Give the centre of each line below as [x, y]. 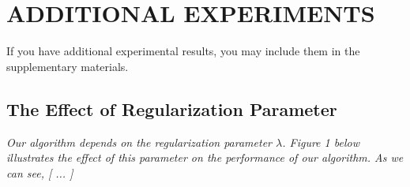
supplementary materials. [68, 66]
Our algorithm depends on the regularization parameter [139, 142]
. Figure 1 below [321, 142]
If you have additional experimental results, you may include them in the [183, 51]
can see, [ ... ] [40, 172]
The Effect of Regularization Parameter [172, 108]
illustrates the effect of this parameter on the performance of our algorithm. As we [205, 157]
